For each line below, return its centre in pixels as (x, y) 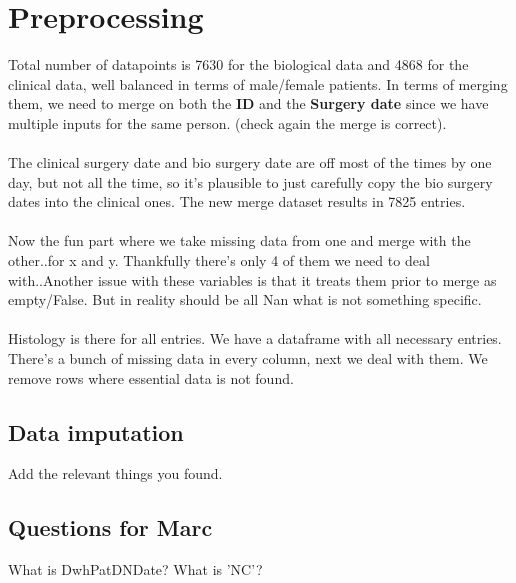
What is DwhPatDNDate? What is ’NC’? (135, 569)
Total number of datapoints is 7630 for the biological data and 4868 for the (238, 64)
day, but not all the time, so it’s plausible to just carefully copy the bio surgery (250, 181)
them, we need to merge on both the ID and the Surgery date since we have (248, 103)
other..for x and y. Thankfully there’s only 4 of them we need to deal (219, 260)
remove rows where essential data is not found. (151, 377)
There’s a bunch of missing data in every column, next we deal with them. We (248, 358)
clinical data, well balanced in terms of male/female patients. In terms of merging (258, 83)
